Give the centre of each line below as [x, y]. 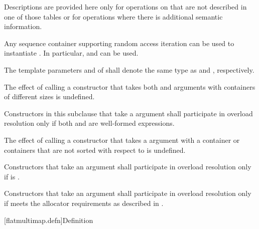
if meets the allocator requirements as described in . [84, 203]
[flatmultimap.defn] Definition [49, 220]
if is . [12, 176]
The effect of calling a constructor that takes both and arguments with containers [130, 86]
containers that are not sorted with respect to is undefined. [95, 150]
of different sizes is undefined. [49, 96]
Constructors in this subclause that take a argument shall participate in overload [128, 113]
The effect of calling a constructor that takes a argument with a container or [122, 140]
